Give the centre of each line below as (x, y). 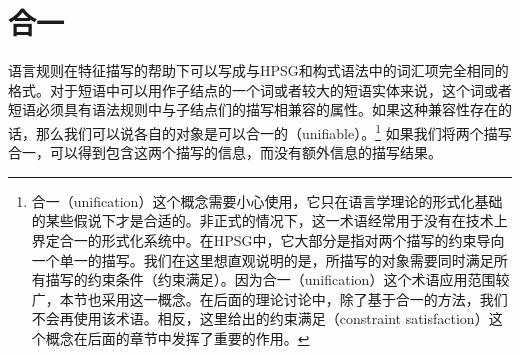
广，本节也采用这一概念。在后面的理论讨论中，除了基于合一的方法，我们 (269, 298)
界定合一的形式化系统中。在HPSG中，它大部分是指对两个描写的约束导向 (268, 239)
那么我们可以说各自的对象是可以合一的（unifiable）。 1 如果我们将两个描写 (273, 131)
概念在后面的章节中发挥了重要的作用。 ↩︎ (177, 337)
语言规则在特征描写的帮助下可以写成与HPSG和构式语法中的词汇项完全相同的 (258, 70)
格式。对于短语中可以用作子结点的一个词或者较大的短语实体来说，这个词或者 (260, 89)
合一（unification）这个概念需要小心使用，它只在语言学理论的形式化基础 (267, 200)
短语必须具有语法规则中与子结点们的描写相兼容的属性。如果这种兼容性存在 (253, 109)
